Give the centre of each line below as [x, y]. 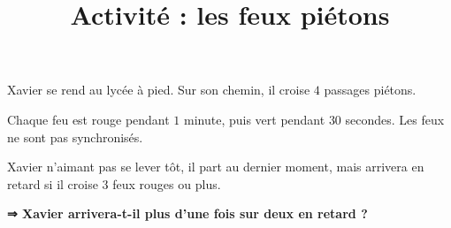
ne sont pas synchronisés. [75, 137]
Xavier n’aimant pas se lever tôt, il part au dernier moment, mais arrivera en [216, 167]
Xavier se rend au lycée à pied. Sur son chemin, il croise [159, 90]
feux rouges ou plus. [167, 183]
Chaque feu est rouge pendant [88, 119]
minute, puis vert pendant [255, 119]
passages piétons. [370, 90]
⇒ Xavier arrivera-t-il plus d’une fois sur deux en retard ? [187, 213]
